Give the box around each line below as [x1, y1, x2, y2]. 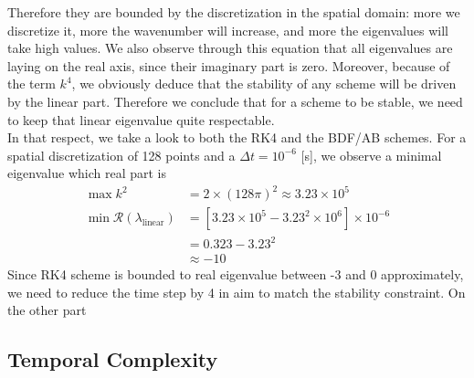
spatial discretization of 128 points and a [7, 145, 236, 164]
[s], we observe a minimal [300, 145, 442, 164]
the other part [7, 300, 87, 320]
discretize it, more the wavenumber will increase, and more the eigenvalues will [7, 20, 448, 39]
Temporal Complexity [7, 345, 218, 373]
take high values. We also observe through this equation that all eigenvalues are [7, 38, 453, 58]
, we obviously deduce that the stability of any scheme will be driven [71, 74, 457, 93]
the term [7, 74, 56, 93]
